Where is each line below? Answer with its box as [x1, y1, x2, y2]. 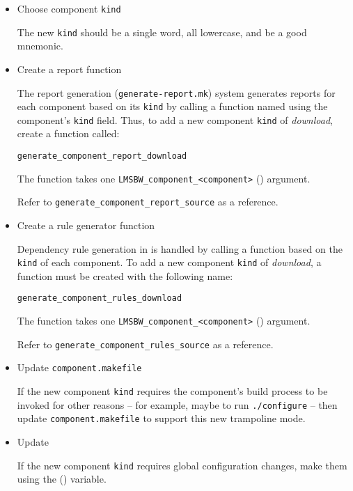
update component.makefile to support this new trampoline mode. [17, 411, 306, 426]
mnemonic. [17, 38, 63, 53]
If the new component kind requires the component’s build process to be [17, 384, 328, 398]
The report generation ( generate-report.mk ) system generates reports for [17, 85, 336, 100]
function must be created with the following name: [17, 268, 233, 283]
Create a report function [17, 61, 122, 76]
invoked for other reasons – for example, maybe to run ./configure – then [17, 397, 338, 412]
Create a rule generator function [17, 218, 155, 233]
